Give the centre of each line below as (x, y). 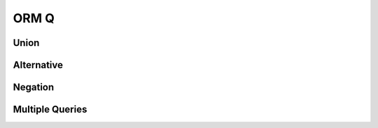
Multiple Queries (50, 110)
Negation (34, 87)
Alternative (38, 65)
